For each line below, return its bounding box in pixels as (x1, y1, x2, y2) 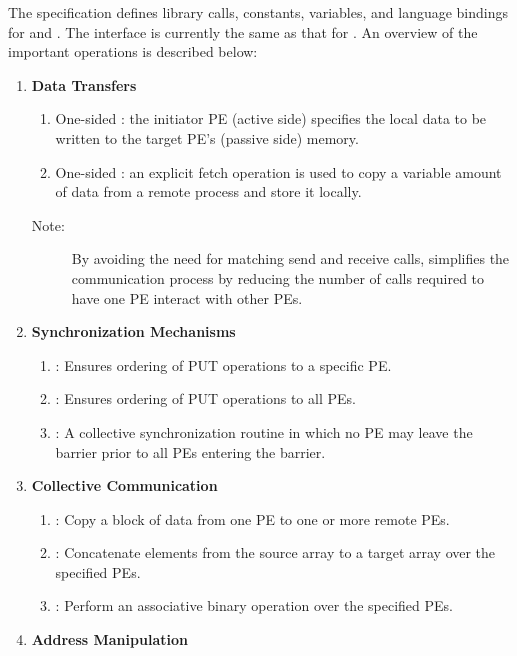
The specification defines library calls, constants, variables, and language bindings (8, 2, 509, 22)
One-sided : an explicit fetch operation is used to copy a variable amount (55, 161, 502, 182)
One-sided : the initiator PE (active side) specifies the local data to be (55, 108, 487, 129)
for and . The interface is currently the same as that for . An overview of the (8, 21, 478, 42)
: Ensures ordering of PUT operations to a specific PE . (55, 354, 392, 375)
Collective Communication (31, 475, 218, 496)
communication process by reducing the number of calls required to (71, 267, 485, 288)
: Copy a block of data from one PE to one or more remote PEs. (55, 508, 450, 529)
